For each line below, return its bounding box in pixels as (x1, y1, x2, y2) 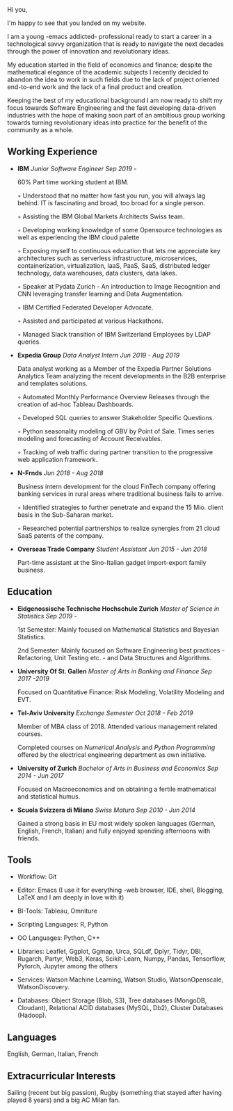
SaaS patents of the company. (17, 531, 104, 540)
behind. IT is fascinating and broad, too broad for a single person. (17, 198, 206, 207)
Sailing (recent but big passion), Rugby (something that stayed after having (7, 1089, 223, 1097)
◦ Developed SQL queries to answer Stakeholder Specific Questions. (17, 413, 214, 422)
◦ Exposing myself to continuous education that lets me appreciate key (17, 246, 220, 255)
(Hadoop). (17, 1011, 47, 1020)
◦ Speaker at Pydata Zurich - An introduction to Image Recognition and (17, 282, 220, 290)
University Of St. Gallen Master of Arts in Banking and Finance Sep (17, 666, 212, 676)
